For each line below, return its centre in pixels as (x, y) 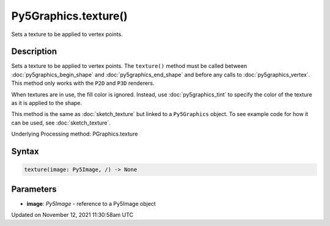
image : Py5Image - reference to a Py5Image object (91, 203)
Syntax (25, 151)
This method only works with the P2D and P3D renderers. (83, 83)
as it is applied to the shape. (47, 103)
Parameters (34, 189)
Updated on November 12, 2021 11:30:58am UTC (72, 215)
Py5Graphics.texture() (69, 16)
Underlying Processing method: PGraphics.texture (75, 134)
